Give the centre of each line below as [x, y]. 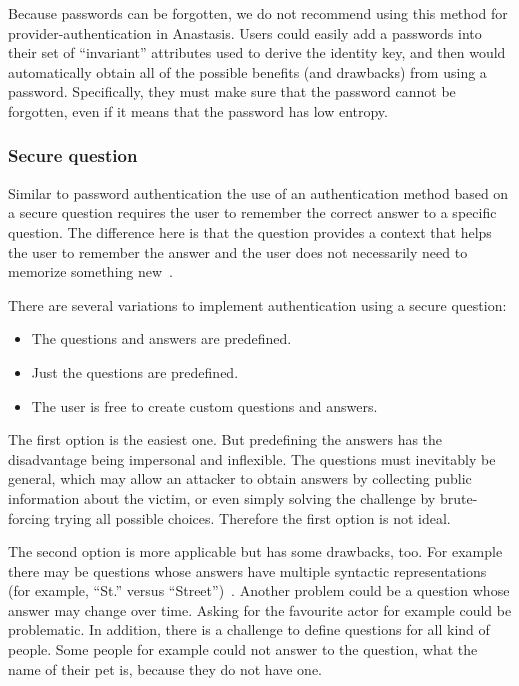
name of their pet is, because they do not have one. [165, 668]
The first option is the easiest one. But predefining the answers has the [225, 439]
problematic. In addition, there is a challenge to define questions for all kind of [249, 629]
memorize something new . [90, 271]
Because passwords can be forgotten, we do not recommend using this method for [258, 13]
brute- [458, 497]
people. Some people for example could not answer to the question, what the [243, 649]
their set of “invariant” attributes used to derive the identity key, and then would [257, 52]
